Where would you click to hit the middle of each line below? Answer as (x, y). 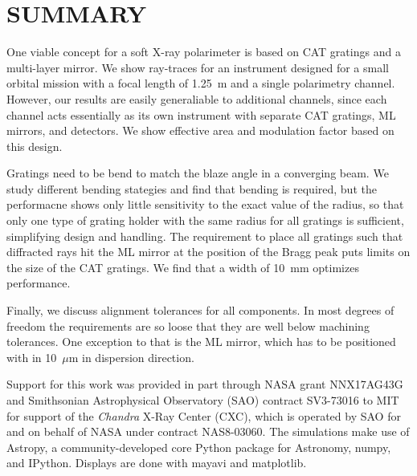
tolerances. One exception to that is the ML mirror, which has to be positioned (201, 342)
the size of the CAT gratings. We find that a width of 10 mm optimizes (183, 267)
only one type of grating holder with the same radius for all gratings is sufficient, (205, 220)
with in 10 (32, 357)
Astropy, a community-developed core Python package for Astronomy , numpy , (199, 447)
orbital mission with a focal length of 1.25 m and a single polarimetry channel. (201, 83)
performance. (39, 283)
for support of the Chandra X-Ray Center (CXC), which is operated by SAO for (204, 415)
